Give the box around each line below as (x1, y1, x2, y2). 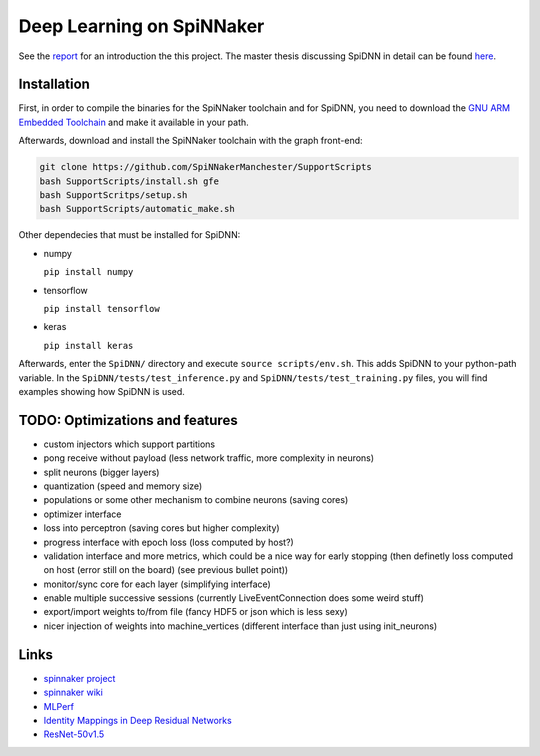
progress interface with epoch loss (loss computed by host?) (43, 536, 294, 548)
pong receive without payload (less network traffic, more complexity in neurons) (43, 452, 375, 464)
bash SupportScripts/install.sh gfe (39, 175, 220, 187)
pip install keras (43, 340, 134, 351)
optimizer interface (43, 508, 122, 520)
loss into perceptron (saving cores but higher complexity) (43, 522, 280, 534)
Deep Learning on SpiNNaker (18, 15, 265, 37)
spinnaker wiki (43, 686, 104, 699)
